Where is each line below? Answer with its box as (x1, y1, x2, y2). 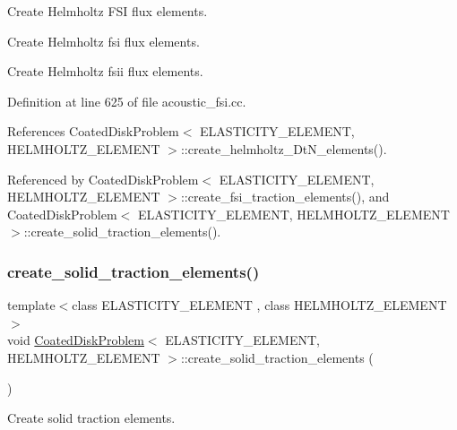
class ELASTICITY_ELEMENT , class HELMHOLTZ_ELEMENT (72, 296, 447, 314)
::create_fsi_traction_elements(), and (180, 187, 390, 206)
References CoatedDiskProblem (7, 122, 179, 141)
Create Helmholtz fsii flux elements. (7, 62, 203, 81)
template (7, 296, 56, 314)
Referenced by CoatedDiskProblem (7, 169, 199, 188)
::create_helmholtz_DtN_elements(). (180, 139, 387, 158)
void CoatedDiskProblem (7, 331, 144, 349)
